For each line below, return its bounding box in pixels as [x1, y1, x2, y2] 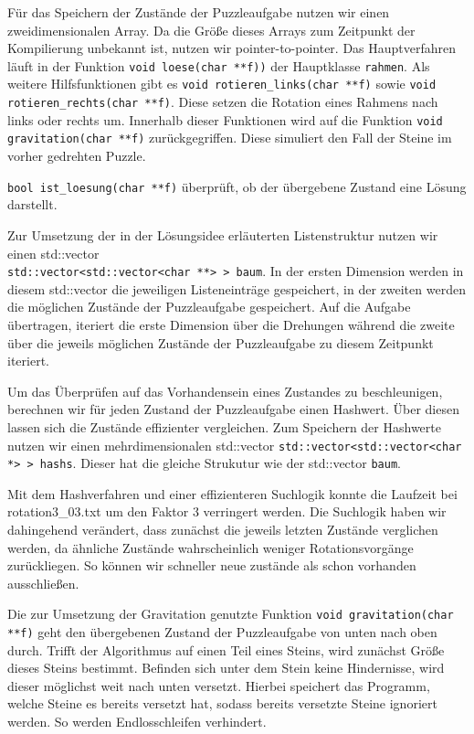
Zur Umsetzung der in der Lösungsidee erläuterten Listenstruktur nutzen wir [7, 225, 438, 244]
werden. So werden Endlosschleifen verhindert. [7, 712, 267, 731]
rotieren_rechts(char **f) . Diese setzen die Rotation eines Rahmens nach [7, 92, 438, 112]
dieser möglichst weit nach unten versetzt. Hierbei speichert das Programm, [7, 675, 430, 695]
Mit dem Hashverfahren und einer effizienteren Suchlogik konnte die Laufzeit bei [7, 484, 458, 503]
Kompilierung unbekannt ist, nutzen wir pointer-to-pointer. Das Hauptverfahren [7, 38, 457, 58]
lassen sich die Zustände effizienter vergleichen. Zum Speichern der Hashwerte [7, 417, 441, 436]
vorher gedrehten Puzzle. [7, 146, 146, 165]
